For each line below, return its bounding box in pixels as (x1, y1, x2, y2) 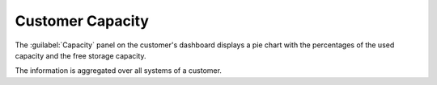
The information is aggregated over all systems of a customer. (15, 66, 223, 75)
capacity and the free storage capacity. (15, 51, 146, 60)
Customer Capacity (15, 12, 150, 30)
